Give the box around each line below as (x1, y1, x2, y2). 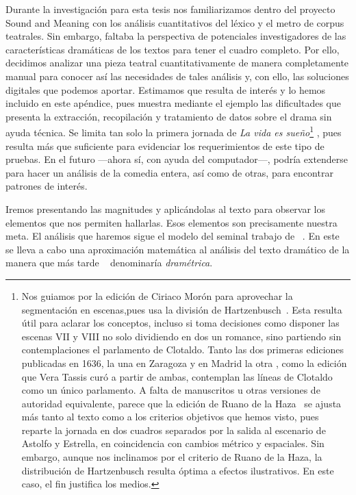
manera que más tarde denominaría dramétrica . (5, 255, 213, 270)
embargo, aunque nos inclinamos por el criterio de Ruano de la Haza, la (21, 450, 322, 464)
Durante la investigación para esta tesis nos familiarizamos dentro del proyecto (5, 2, 335, 16)
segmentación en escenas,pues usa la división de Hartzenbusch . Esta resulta (21, 302, 342, 316)
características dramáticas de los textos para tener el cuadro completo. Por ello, (5, 42, 340, 56)
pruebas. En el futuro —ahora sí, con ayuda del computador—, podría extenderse (5, 152, 348, 166)
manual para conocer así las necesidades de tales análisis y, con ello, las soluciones (5, 68, 349, 83)
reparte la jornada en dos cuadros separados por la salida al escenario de (21, 422, 326, 437)
